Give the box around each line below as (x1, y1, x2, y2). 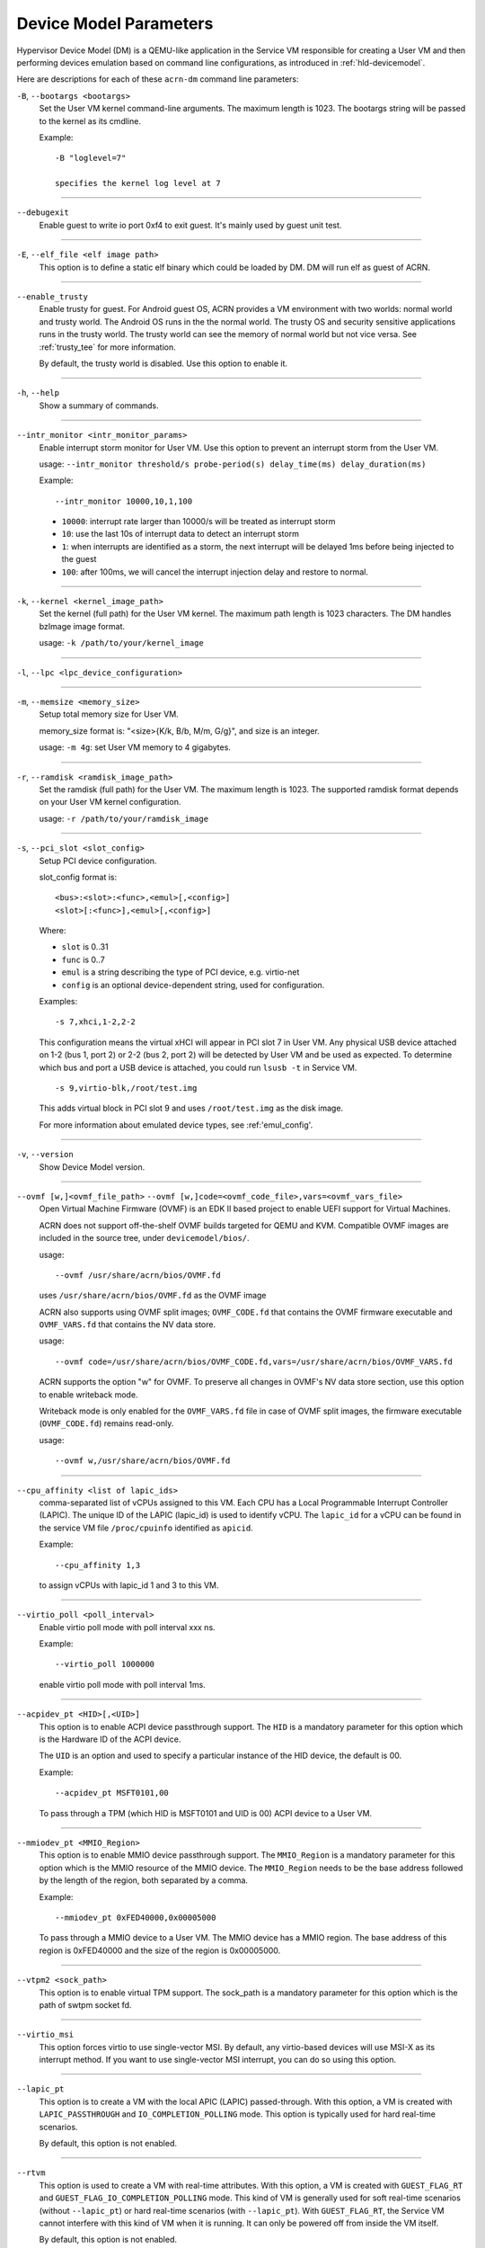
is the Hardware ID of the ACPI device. (39, 1734, 181, 1744)
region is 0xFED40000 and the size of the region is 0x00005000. (39, 1945, 281, 1956)
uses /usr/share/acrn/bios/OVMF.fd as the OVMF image (39, 1290, 267, 1301)
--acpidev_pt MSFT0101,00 (55, 1788, 170, 1798)
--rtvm (16, 2168, 46, 2178)
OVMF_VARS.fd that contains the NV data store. (39, 1319, 216, 1330)
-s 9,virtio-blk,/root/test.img (55, 1083, 198, 1093)
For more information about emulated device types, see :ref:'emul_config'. (39, 1120, 313, 1130)
